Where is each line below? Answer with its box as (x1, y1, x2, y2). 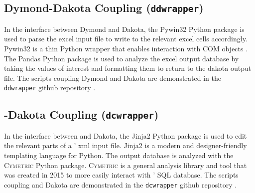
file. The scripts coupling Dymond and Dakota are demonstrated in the (4, 72, 221, 83)
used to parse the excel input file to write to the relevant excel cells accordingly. (4, 33, 248, 44)
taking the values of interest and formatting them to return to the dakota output (4, 63, 252, 73)
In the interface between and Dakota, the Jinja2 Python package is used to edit (4, 130, 247, 141)
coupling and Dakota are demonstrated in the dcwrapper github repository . (4, 179, 237, 190)
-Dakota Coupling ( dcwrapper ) (4, 107, 159, 122)
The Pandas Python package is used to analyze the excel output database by (4, 53, 239, 63)
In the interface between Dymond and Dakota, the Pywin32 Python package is (4, 23, 245, 34)
